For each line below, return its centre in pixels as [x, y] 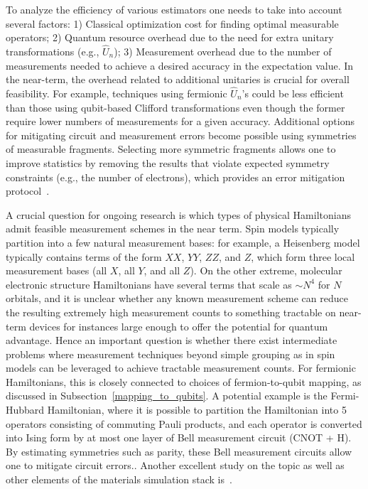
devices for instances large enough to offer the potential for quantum [179, 326]
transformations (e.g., [53, 51]
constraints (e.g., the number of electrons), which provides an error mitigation [175, 177]
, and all [162, 270]
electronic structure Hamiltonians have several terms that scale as [149, 284]
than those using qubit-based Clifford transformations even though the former [175, 107]
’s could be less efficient [293, 93]
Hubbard [25, 410]
